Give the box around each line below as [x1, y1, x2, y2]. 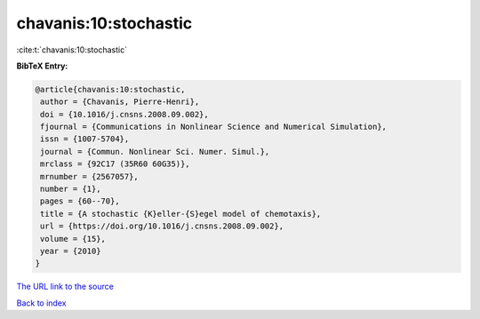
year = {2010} [40, 246, 101, 256]
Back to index [16, 298, 67, 308]
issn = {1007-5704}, [40, 134, 130, 144]
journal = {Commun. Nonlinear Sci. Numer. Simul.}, [40, 147, 270, 156]
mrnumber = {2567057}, [40, 171, 140, 181]
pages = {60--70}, [40, 196, 120, 206]
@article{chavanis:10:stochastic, [35, 84, 186, 94]
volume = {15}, [40, 234, 107, 243]
